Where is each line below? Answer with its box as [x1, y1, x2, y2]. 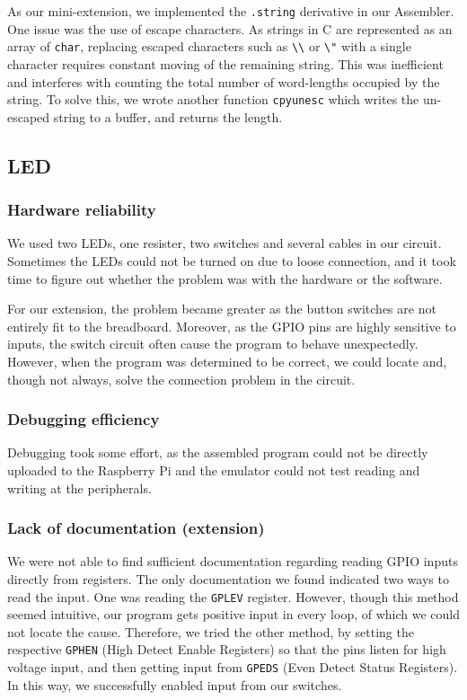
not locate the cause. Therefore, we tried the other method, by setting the [7, 622, 414, 641]
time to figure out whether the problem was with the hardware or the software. [7, 269, 443, 288]
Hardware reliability [7, 199, 156, 221]
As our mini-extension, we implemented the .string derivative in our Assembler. [7, 2, 454, 20]
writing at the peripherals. [7, 478, 152, 497]
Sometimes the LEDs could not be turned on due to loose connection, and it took [7, 251, 456, 270]
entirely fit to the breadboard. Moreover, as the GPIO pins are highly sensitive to [7, 316, 456, 335]
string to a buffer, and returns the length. [53, 107, 283, 126]
